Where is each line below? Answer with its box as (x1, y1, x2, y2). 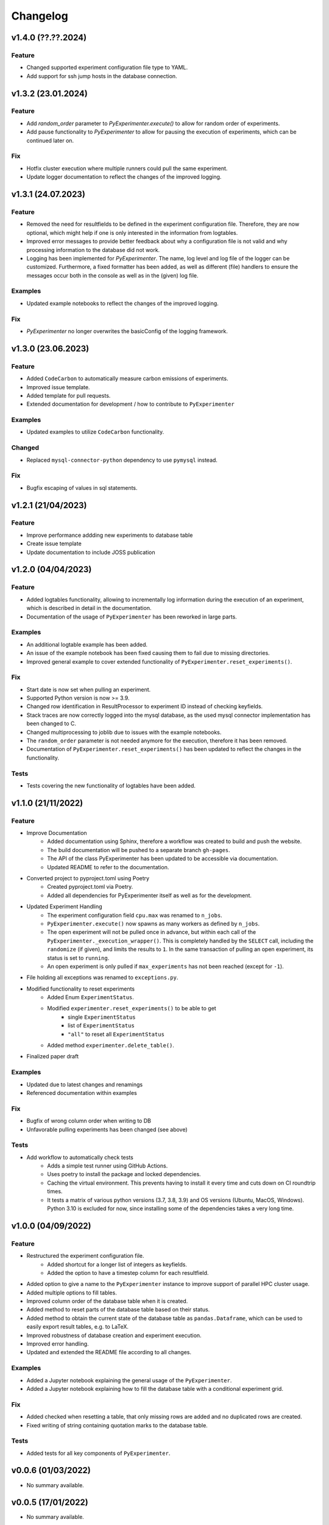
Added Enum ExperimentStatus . (47, 994, 134, 1001)
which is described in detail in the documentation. (26, 605, 152, 612)
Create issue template (26, 540, 82, 547)
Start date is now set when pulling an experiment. (26, 686, 151, 693)
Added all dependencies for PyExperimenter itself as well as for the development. (47, 891, 252, 899)
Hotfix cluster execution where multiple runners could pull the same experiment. (26, 165, 228, 172)
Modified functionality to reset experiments (26, 985, 135, 992)
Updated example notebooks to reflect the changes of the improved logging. (26, 300, 219, 307)
